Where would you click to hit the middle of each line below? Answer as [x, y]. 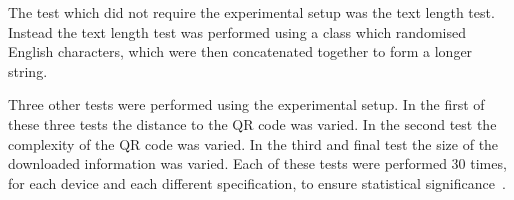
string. [28, 70]
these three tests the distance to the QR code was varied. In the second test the [252, 123]
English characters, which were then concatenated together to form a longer [240, 51]
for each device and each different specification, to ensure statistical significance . [257, 182]
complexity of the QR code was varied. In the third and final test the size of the [253, 143]
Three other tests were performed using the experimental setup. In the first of [246, 104]
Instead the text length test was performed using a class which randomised [237, 31]
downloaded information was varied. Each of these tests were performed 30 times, [257, 163]
